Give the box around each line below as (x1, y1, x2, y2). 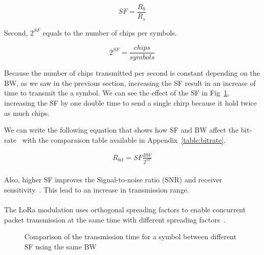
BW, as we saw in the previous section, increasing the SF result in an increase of (4, 77, 256, 88)
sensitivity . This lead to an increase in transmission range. (4, 184, 189, 195)
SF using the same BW (24, 241, 97, 251)
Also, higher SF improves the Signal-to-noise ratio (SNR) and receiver (4, 174, 222, 185)
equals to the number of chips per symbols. (43, 27, 177, 38)
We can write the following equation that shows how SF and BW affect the (4, 124, 239, 135)
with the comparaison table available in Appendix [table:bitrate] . (22, 134, 226, 145)
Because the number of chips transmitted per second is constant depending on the (4, 68, 260, 78)
